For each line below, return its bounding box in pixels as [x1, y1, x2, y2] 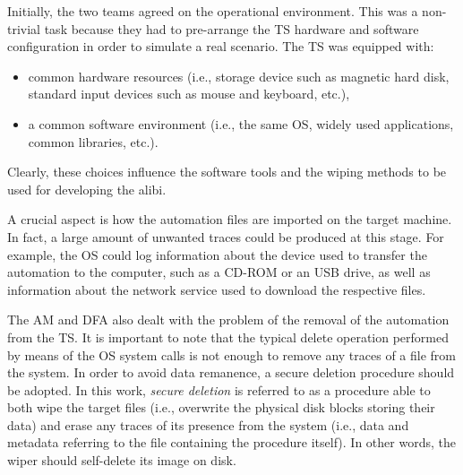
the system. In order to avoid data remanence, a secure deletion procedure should [7, 363, 455, 382]
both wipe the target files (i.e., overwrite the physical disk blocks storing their [7, 398, 435, 417]
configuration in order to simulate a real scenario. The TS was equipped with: [7, 37, 434, 56]
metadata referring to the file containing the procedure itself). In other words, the [7, 433, 456, 452]
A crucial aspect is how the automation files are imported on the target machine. [7, 210, 452, 229]
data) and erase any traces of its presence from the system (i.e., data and [7, 415, 409, 434]
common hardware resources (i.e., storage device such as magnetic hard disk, [28, 66, 450, 85]
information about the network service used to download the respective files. [7, 280, 426, 298]
